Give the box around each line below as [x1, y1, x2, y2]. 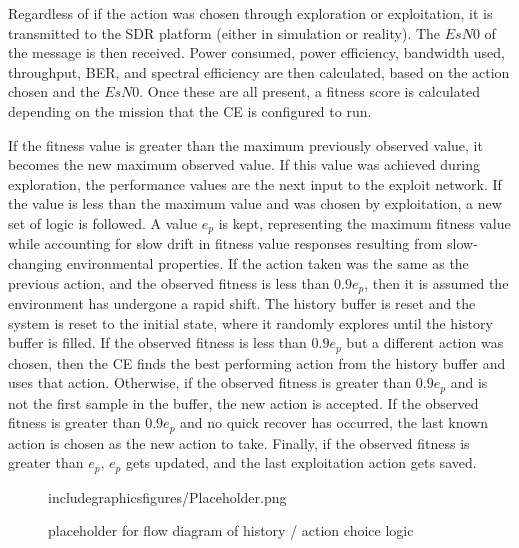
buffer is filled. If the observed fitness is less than [8, 332, 307, 353]
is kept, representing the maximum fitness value [218, 212, 511, 233]
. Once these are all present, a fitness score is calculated [139, 81, 481, 102]
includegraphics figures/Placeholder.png [48, 486, 287, 507]
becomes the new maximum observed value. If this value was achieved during [8, 154, 481, 175]
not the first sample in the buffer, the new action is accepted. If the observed [8, 392, 479, 413]
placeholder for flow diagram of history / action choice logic [48, 520, 414, 541]
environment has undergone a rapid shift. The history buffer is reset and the [8, 293, 476, 314]
